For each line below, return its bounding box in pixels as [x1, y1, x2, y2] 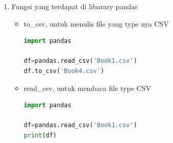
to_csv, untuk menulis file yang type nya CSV [23, 18, 169, 29]
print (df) [23, 131, 57, 139]
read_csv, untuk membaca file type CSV [23, 82, 151, 93]
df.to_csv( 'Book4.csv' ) [23, 67, 105, 75]
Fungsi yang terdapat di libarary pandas [11, 1, 138, 11]
